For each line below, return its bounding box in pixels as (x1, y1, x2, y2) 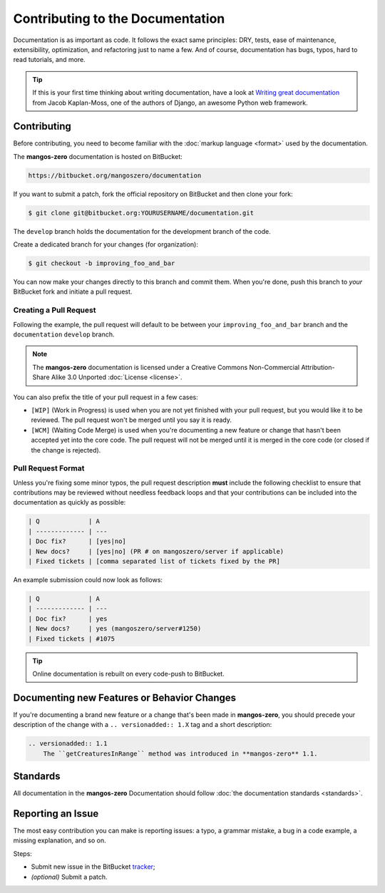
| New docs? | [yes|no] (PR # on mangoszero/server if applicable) (28, 547, 284, 555)
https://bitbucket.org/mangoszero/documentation (28, 171, 202, 180)
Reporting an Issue (13, 807, 99, 820)
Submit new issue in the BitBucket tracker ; (31, 862, 156, 871)
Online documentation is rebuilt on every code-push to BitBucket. (32, 669, 225, 678)
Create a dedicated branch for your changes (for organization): (13, 240, 199, 249)
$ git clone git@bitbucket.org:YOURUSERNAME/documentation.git (28, 209, 255, 217)
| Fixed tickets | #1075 (28, 634, 115, 643)
